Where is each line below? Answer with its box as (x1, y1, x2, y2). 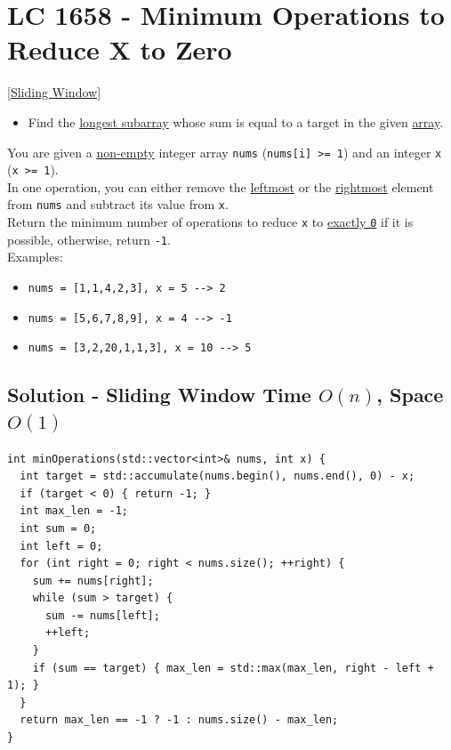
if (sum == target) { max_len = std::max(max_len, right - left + (32, 661, 434, 674)
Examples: (7, 247, 63, 266)
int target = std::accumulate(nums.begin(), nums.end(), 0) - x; (20, 470, 415, 483)
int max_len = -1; (20, 504, 129, 518)
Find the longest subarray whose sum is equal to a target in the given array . (28, 112, 444, 131)
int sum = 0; (20, 521, 97, 535)
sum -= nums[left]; (44, 609, 160, 622)
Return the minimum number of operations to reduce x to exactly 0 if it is (7, 213, 414, 231)
